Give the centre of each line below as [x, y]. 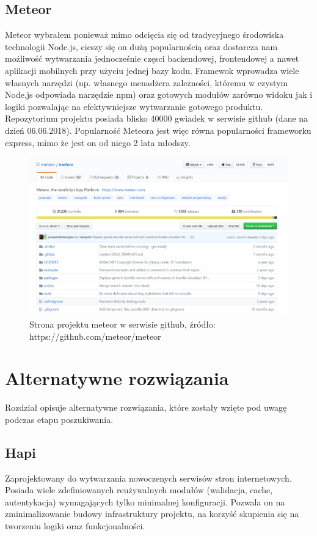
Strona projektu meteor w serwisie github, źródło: [122, 324]
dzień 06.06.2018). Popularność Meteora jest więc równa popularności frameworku [158, 130]
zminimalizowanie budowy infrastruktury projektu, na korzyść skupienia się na [152, 514]
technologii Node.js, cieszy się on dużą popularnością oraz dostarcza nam [141, 46]
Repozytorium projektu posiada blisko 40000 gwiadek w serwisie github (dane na [157, 118]
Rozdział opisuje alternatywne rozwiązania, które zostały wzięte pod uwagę [146, 407]
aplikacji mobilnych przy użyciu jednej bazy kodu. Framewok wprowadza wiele [152, 70]
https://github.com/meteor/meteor [95, 336]
